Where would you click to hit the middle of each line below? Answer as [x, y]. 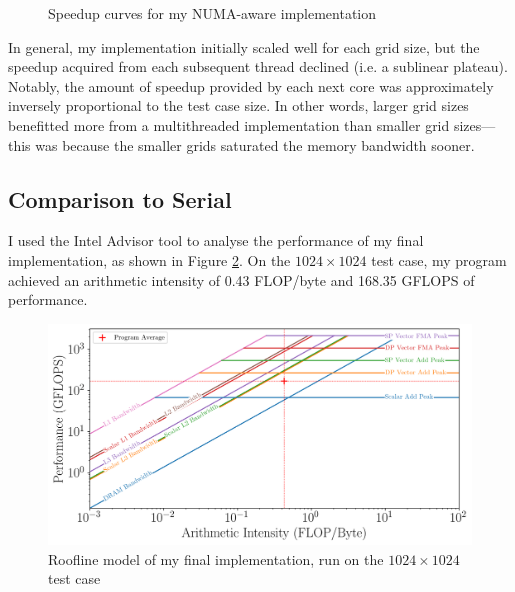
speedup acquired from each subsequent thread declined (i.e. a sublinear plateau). [258, 66]
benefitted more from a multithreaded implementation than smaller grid [229, 124]
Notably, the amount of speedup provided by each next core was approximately [251, 85]
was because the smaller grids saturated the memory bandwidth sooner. [255, 144]
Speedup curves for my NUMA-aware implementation [212, 13]
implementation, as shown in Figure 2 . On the [149, 259]
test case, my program [439, 259]
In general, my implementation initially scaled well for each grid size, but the [244, 46]
